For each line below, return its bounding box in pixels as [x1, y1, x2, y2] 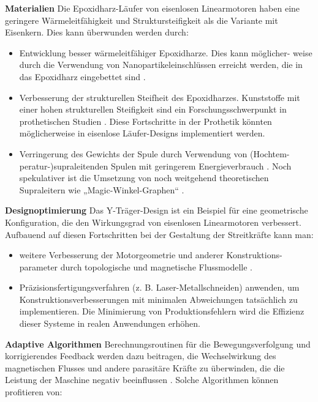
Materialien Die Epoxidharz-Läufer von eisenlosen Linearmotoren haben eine [5, 2, 300, 14]
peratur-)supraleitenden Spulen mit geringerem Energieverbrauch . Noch [19, 159, 292, 172]
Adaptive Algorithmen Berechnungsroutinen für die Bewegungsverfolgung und [5, 337, 311, 350]
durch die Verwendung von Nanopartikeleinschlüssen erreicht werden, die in [19, 58, 303, 71]
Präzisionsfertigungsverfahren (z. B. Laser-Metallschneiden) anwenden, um [19, 281, 300, 294]
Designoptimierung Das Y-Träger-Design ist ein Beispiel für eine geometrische [5, 204, 308, 217]
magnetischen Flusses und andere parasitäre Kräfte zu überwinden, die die [5, 361, 285, 374]
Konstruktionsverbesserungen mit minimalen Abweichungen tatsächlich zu [19, 292, 298, 305]
